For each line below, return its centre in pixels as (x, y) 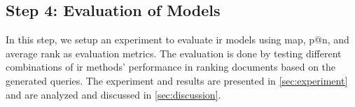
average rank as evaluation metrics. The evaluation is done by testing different (174, 53)
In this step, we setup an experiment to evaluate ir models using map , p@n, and (177, 40)
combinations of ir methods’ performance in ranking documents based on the (171, 67)
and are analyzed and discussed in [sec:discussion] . (113, 94)
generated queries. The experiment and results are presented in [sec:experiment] (177, 80)
